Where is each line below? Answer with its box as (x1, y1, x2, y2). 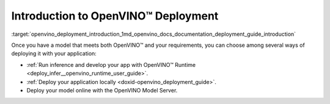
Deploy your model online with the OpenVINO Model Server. (26, 86, 178, 94)
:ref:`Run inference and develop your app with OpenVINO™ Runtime (26, 61, 196, 68)
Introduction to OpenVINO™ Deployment (11, 9, 219, 23)
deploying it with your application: (11, 50, 97, 57)
